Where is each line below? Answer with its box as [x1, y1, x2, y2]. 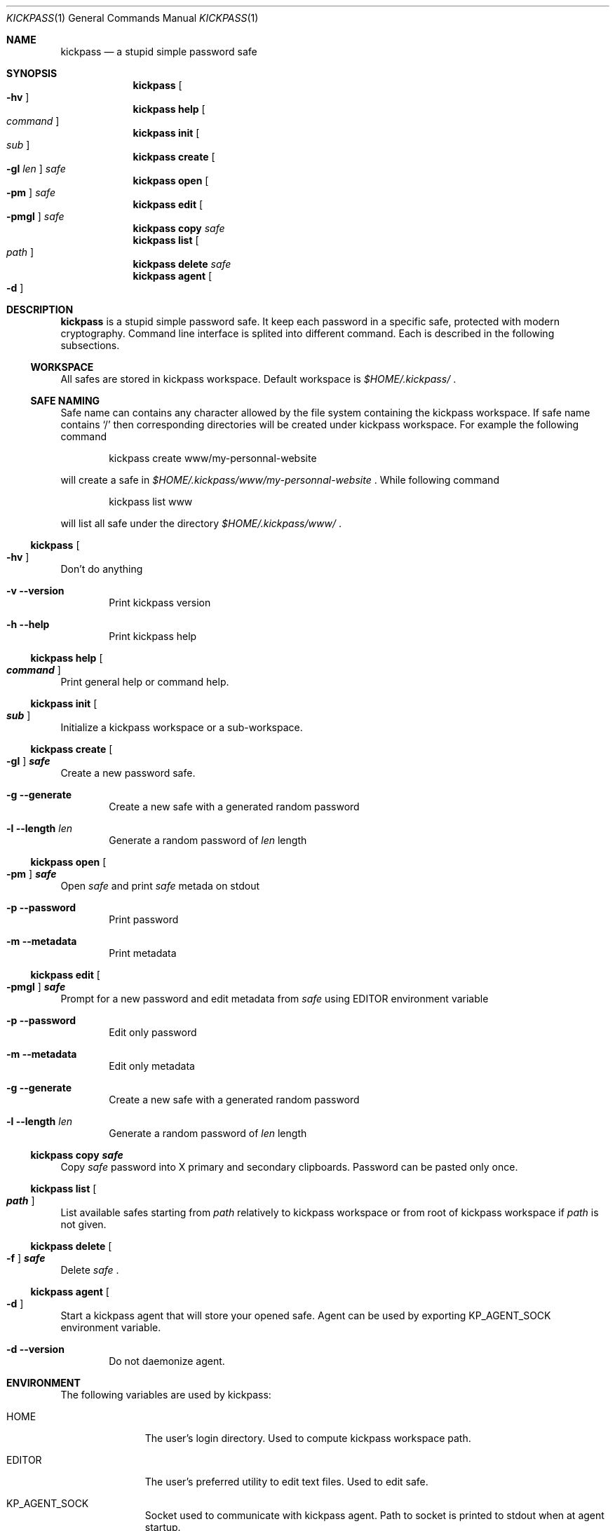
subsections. [60, 339, 120, 351]
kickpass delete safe [133, 258, 231, 270]
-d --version [6, 1343, 65, 1355]
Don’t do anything [60, 563, 143, 575]
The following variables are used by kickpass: [60, 1389, 271, 1401]
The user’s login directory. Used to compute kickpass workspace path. [144, 1432, 471, 1444]
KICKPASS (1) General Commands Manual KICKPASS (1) [6, 12, 259, 24]
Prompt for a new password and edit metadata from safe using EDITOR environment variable [60, 993, 489, 1005]
